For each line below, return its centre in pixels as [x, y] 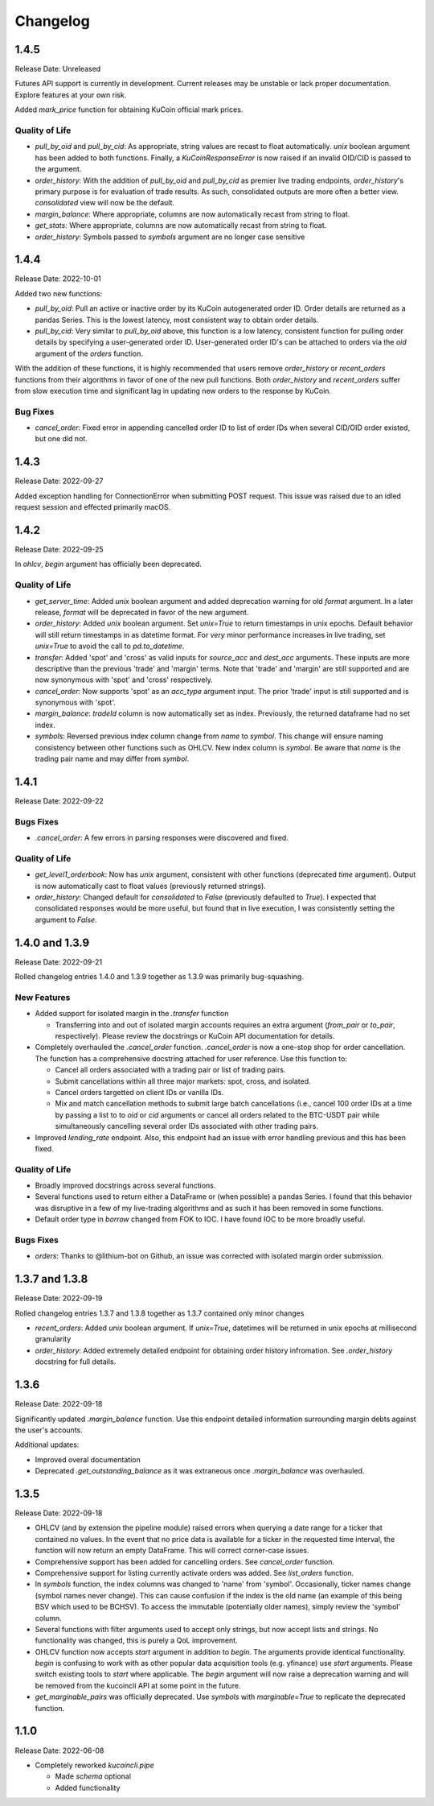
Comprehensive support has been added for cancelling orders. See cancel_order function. [185, 1561]
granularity [53, 1339]
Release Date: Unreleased [58, 69]
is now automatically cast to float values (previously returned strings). [151, 886]
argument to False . [66, 920]
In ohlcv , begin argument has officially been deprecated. [108, 564]
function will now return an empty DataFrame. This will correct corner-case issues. [172, 1551]
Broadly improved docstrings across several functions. [125, 1186]
